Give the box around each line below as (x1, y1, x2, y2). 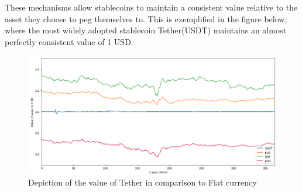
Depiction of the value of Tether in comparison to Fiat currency (28, 176, 257, 188)
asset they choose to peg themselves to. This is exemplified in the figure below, (5, 12, 287, 25)
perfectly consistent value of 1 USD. (5, 35, 133, 47)
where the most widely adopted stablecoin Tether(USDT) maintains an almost (5, 24, 286, 36)
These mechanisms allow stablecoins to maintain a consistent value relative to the (5, 1, 298, 13)
